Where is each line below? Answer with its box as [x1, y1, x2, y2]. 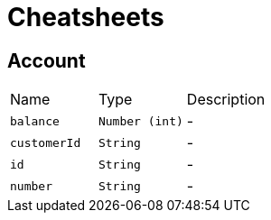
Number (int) [98, 114, 183, 128]
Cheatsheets [7, 2, 164, 32]
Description [186, 90, 266, 109]
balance [10, 114, 60, 128]
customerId [10, 135, 81, 150]
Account [7, 49, 86, 72]
